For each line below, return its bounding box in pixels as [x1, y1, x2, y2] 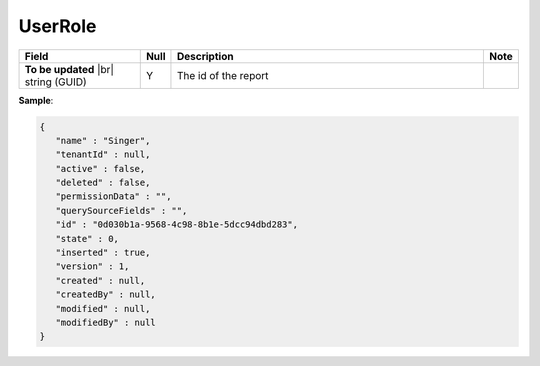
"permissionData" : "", [55, 191, 172, 202]
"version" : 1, [55, 261, 130, 272]
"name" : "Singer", [55, 135, 151, 146]
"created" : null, [55, 275, 146, 286]
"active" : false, [55, 163, 146, 174]
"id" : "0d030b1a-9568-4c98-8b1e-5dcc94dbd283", [55, 219, 299, 230]
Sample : [18, 94, 54, 106]
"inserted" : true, [55, 247, 151, 259]
